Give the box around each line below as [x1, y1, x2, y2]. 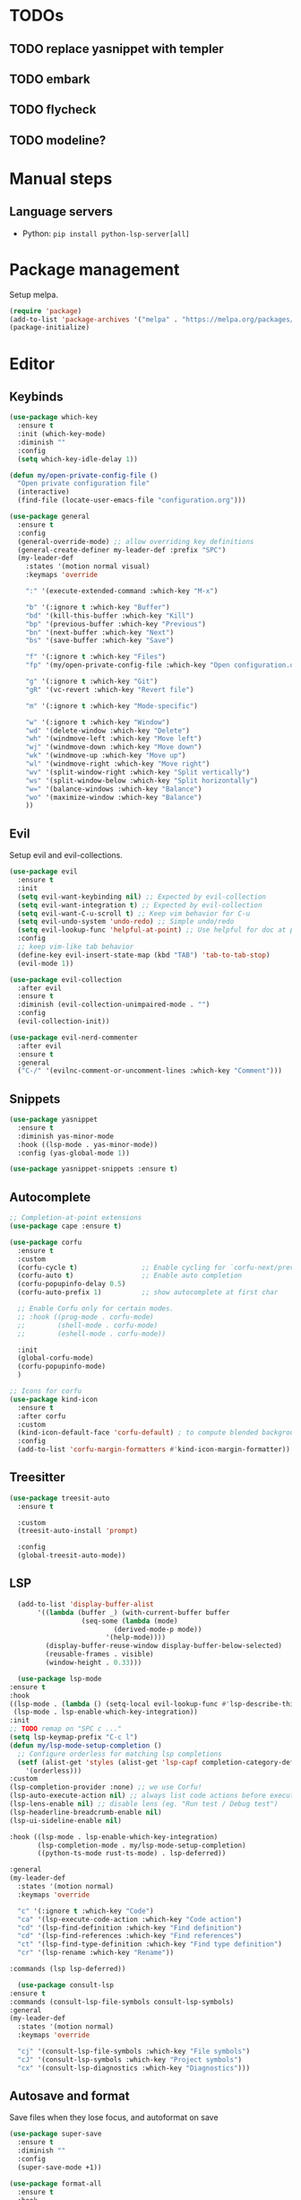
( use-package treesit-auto [9, 1494, 110, 1503]
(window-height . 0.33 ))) [45, 1658, 142, 1667]
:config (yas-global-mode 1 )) [17, 1148, 130, 1158]
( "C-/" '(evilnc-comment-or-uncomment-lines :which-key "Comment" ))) [17, 1066, 282, 1075]
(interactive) [17, 487, 70, 496]
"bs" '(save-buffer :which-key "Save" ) [25, 636, 175, 645]
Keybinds [9, 389, 64, 404]
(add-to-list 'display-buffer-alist [17, 1600, 154, 1608]
